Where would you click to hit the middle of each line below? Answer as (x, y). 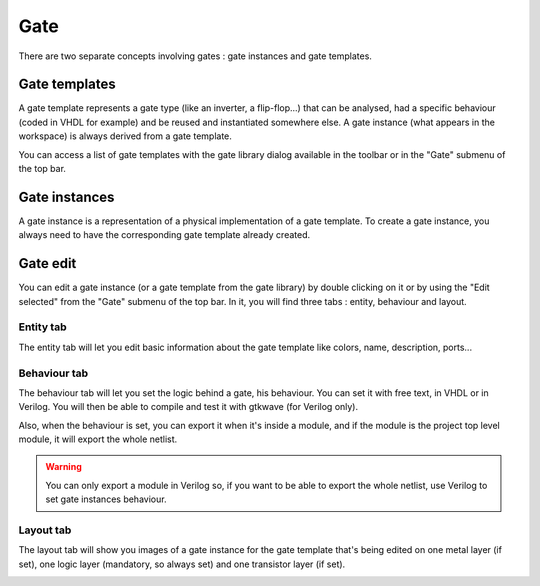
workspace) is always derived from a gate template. (125, 136)
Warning (63, 467)
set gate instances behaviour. (106, 499)
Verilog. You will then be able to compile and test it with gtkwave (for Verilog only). (188, 407)
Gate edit (47, 263)
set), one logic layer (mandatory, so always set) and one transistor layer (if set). (182, 564)
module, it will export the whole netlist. (98, 439)
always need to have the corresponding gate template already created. (164, 235)
